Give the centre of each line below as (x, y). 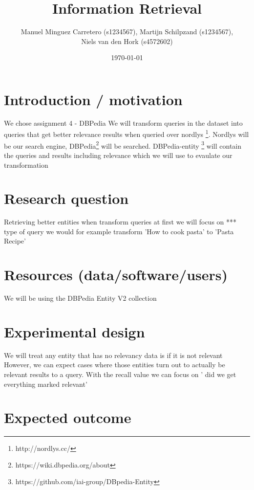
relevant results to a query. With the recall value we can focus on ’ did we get (120, 374)
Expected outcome (68, 417)
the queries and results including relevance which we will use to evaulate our (118, 155)
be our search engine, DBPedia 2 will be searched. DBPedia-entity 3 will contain (123, 145)
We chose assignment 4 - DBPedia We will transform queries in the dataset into (123, 122)
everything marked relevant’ (46, 384)
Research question (66, 198)
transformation (26, 165)
